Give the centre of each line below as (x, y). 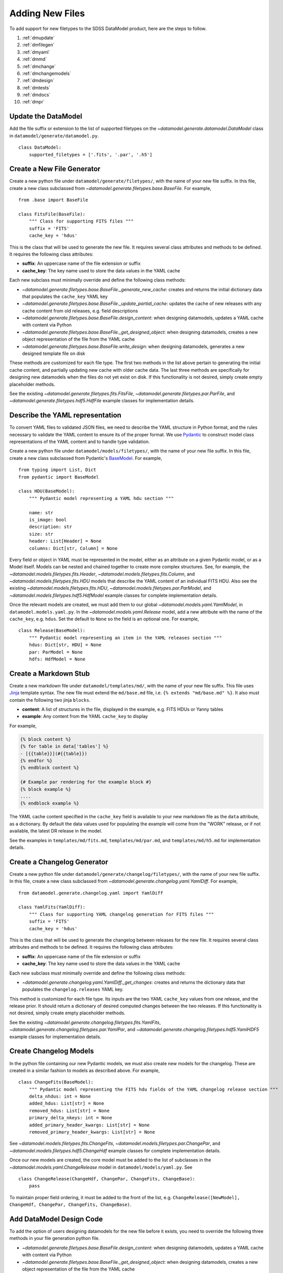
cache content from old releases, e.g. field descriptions (80, 311)
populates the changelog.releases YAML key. (73, 989)
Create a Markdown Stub (50, 673)
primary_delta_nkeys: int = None (71, 1118)
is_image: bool (48, 520)
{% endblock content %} (50, 768)
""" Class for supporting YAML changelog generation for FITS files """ (121, 914)
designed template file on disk (54, 353)
